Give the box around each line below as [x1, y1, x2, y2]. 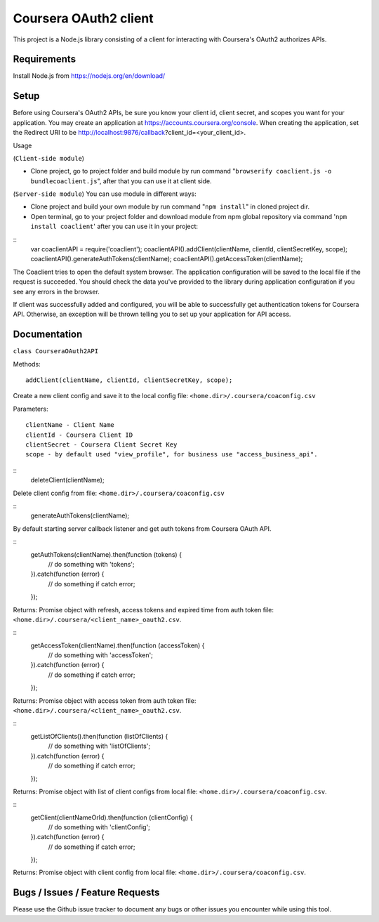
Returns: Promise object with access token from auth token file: [13, 696, 197, 705]
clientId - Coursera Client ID [25, 430, 133, 439]
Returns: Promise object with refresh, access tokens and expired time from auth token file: [13, 605, 274, 614]
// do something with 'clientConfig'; [48, 822, 151, 831]
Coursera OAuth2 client [13, 11, 154, 26]
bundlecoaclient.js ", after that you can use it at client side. [30, 176, 212, 185]
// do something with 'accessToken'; [48, 651, 154, 659]
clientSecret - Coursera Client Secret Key [25, 441, 178, 449]
